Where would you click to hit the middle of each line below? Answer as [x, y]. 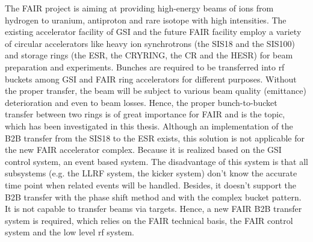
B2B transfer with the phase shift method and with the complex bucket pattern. [153, 197]
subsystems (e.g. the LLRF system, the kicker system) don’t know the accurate [151, 173]
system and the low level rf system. [70, 232]
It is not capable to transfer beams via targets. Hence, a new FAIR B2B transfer [153, 209]
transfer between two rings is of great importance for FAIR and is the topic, [145, 114]
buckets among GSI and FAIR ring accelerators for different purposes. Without [151, 79]
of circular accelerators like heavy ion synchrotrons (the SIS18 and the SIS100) [150, 43]
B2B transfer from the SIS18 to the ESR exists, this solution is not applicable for [155, 138]
